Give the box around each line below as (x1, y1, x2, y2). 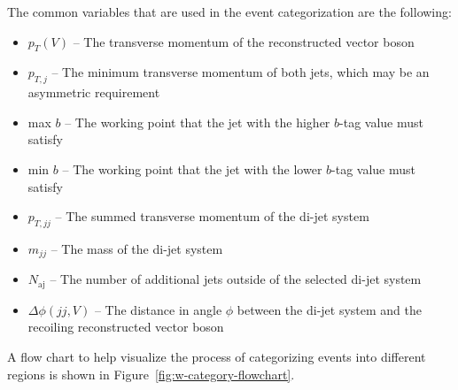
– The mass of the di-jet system (50, 239, 223, 257)
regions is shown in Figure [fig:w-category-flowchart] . (7, 364, 295, 383)
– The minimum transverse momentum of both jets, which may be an (51, 63, 430, 81)
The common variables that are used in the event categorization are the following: (7, 3, 452, 20)
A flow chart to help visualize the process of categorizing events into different (7, 348, 426, 366)
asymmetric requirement (27, 83, 160, 102)
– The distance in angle (94, 300, 222, 318)
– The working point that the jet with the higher (65, 112, 330, 131)
